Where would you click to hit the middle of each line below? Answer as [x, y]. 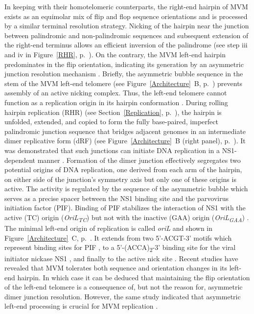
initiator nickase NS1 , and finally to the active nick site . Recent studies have [121, 258]
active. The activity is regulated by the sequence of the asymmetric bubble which [126, 189]
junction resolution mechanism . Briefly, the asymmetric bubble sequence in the [124, 74]
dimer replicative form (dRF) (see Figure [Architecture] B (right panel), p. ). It [125, 141]
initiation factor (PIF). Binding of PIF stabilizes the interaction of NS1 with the [125, 208]
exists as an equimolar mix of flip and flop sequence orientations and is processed [126, 16]
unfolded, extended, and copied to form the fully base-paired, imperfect [111, 122]
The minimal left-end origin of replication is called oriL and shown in [109, 228]
